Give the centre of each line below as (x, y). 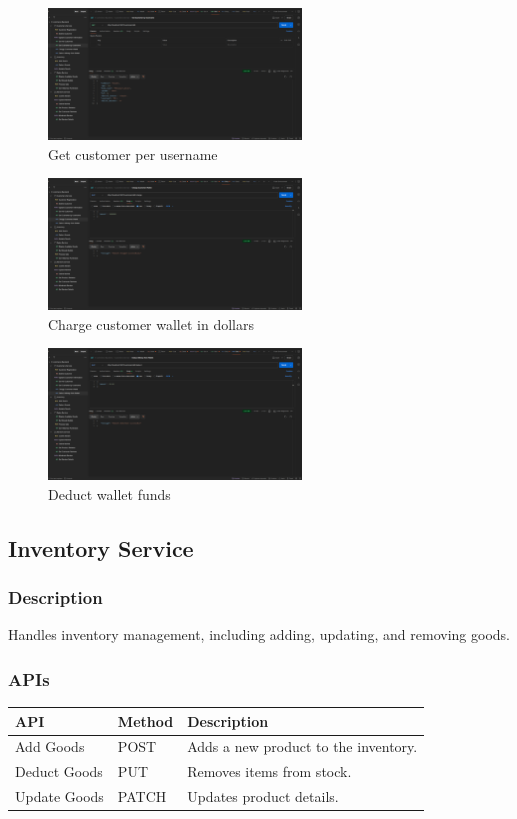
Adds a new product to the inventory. (302, 746)
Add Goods (50, 746)
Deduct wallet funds (109, 493)
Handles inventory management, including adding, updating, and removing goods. (259, 634)
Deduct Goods (59, 771)
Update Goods (59, 796)
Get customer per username (133, 153)
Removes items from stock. (269, 771)
